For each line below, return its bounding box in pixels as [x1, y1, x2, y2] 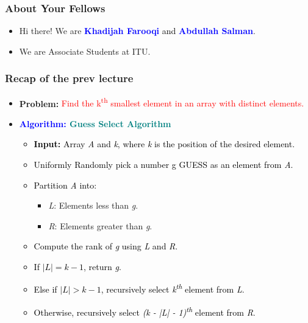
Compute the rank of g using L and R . [34, 240, 178, 252]
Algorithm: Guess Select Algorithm [19, 117, 171, 130]
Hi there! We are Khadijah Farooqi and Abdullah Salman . [19, 24, 256, 37]
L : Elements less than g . [48, 199, 138, 212]
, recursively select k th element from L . [101, 281, 245, 296]
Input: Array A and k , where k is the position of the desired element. [34, 137, 295, 150]
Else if [34, 283, 57, 296]
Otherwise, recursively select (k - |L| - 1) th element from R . [34, 304, 256, 318]
